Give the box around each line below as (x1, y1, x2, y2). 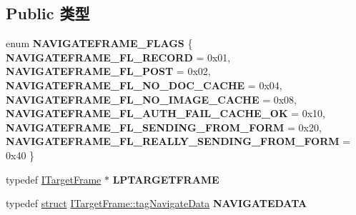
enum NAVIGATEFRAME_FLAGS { (6, 36, 193, 51)
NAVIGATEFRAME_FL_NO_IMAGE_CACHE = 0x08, (6, 91, 297, 106)
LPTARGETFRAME (112, 171, 219, 186)
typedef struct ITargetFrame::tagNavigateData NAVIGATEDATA (6, 196, 307, 211)
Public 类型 (6, 2, 90, 24)
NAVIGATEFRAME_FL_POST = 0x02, (6, 64, 211, 79)
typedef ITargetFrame (6, 171, 102, 186)
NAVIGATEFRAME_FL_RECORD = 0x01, (6, 49, 231, 64)
